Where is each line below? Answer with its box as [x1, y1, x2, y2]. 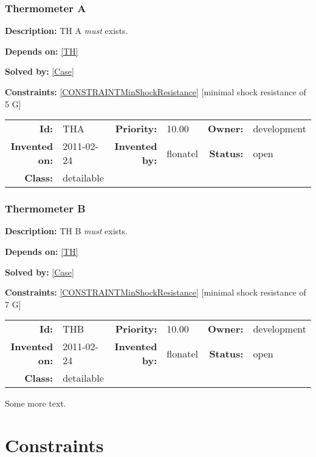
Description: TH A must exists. [5, 24, 128, 37]
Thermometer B [5, 201, 86, 216]
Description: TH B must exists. [5, 225, 128, 237]
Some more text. [5, 397, 66, 410]
